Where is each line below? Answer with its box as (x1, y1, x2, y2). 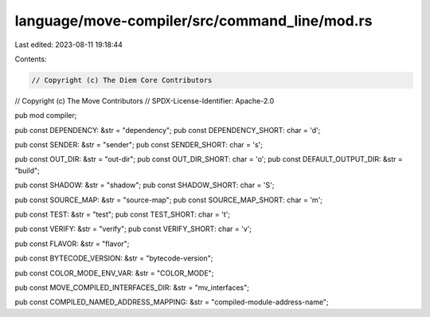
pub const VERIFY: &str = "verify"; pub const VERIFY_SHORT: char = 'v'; (14, 224, 252, 234)
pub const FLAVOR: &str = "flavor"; (14, 239, 130, 249)
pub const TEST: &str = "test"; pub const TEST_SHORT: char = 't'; (14, 209, 231, 219)
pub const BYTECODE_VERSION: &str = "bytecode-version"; (14, 253, 213, 263)
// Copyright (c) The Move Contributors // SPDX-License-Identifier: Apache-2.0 (14, 96, 275, 105)
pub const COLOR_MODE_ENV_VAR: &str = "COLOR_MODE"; (14, 268, 214, 278)
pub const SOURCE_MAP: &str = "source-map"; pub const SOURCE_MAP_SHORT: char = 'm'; (14, 195, 322, 205)
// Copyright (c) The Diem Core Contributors (31, 76, 213, 84)
